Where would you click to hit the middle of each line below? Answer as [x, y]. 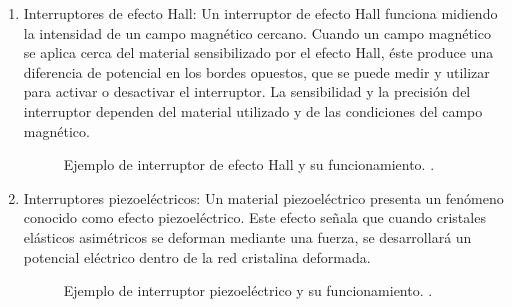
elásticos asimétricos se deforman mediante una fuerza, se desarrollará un [247, 236]
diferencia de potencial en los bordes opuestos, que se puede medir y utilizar [256, 71]
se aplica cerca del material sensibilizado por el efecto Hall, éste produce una [258, 52]
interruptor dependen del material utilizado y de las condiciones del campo [253, 110]
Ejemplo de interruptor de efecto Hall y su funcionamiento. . [249, 164]
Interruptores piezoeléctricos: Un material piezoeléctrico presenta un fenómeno [263, 197]
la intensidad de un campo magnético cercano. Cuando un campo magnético [257, 32]
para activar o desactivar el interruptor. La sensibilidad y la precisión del [247, 91]
